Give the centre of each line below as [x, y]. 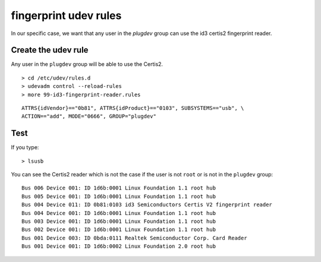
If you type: [25, 147]
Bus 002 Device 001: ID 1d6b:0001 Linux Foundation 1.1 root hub [119, 230]
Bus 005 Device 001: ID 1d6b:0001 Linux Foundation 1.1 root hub [119, 196]
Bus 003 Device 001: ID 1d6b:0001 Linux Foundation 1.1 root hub [119, 222]
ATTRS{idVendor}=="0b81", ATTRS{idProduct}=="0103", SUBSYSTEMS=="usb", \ [133, 108]
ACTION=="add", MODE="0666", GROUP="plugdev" [89, 116]
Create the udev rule [50, 50]
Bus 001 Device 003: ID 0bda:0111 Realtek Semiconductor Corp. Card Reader [134, 238]
